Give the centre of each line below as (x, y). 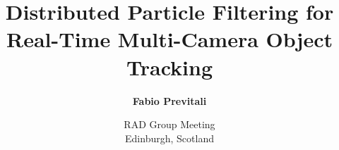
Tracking (169, 67)
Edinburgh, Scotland (169, 138)
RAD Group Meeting (169, 124)
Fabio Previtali (169, 100)
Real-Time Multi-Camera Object (169, 39)
